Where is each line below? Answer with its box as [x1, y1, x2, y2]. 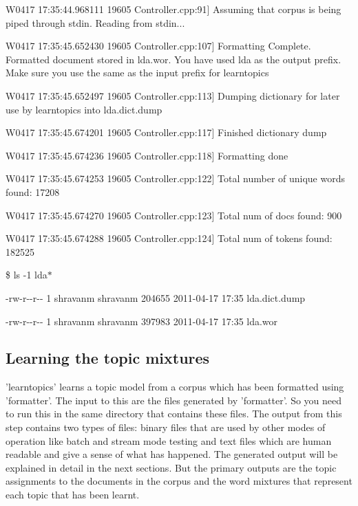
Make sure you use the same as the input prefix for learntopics [6, 65, 269, 80]
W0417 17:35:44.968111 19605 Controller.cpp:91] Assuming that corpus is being [6, 2, 341, 16]
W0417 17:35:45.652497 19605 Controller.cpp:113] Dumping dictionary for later [6, 88, 340, 102]
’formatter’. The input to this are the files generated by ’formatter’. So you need [6, 393, 342, 407]
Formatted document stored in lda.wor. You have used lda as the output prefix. [6, 52, 341, 66]
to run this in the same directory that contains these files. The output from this [6, 406, 342, 421]
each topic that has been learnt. [6, 487, 140, 502]
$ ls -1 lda [6, 267, 48, 282]
